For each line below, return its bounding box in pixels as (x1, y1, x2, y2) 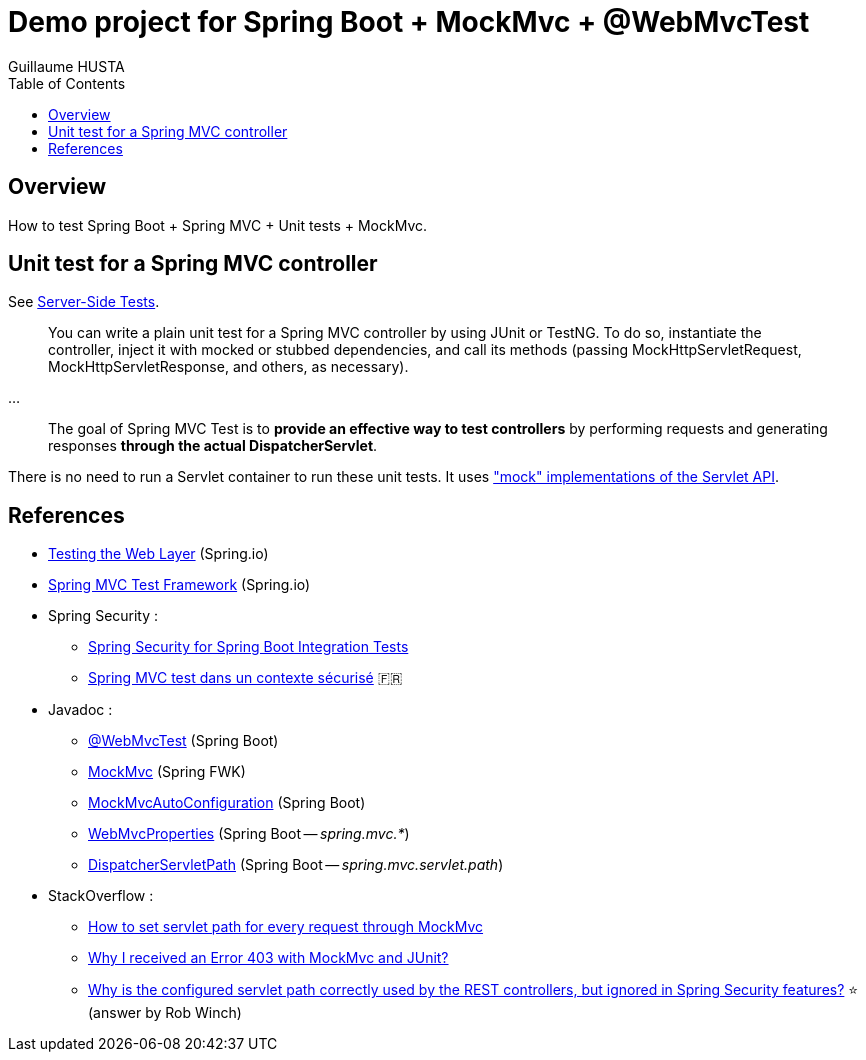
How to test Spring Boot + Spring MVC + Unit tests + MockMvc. (8, 216, 428, 234)
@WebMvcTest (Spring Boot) (88, 732, 279, 750)
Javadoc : (48, 701, 113, 719)
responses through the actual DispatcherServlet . (48, 437, 378, 455)
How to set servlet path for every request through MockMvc (88, 918, 484, 936)
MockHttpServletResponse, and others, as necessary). (48, 358, 409, 376)
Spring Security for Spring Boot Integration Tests (88, 638, 409, 656)
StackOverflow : (48, 887, 154, 905)
